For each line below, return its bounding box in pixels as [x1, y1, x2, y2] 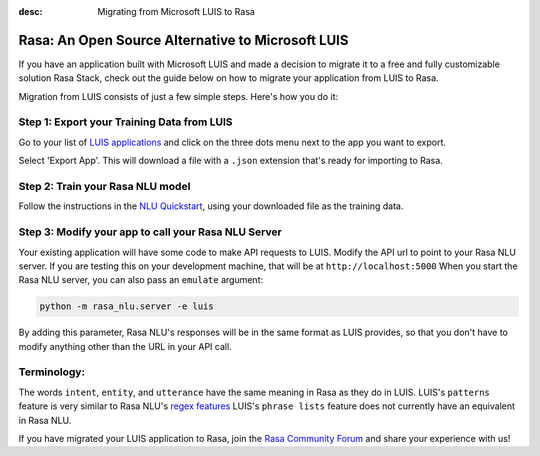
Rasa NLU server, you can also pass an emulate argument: [18, 274, 264, 286]
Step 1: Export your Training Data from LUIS [18, 115, 234, 129]
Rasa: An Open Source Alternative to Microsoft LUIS [18, 31, 349, 49]
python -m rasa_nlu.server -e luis [39, 301, 214, 312]
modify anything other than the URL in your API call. [18, 340, 232, 352]
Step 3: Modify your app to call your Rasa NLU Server [18, 225, 282, 239]
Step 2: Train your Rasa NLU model [18, 179, 191, 193]
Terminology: [18, 365, 85, 379]
